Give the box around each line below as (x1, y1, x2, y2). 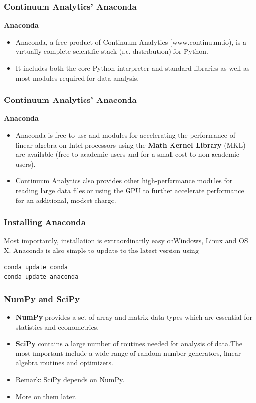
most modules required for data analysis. (15, 72, 139, 83)
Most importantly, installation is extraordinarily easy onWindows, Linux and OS (4, 235, 248, 246)
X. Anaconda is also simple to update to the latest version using (4, 245, 199, 255)
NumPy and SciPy (4, 292, 80, 304)
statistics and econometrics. (15, 321, 99, 332)
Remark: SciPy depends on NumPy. (15, 374, 125, 384)
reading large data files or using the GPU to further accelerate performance (15, 185, 244, 195)
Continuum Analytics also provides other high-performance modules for (15, 175, 233, 186)
